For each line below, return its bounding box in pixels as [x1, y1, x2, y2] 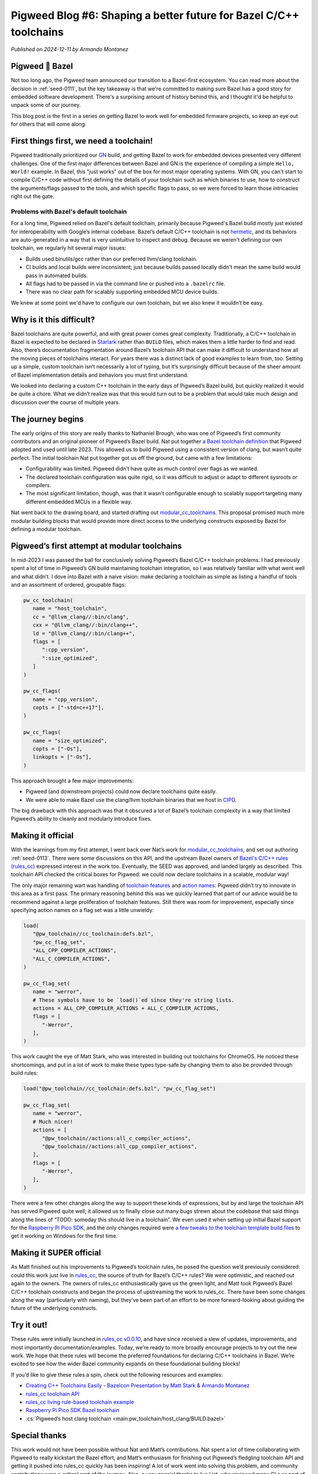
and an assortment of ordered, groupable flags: [11, 581, 126, 588]
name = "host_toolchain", [32, 605, 108, 612]
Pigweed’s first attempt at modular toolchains [11, 541, 182, 551]
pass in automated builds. [25, 272, 88, 279]
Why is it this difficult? [11, 314, 95, 324]
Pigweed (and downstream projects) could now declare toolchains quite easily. [25, 788, 217, 795]
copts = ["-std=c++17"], [32, 705, 104, 711]
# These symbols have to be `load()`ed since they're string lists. [32, 996, 235, 1003]
